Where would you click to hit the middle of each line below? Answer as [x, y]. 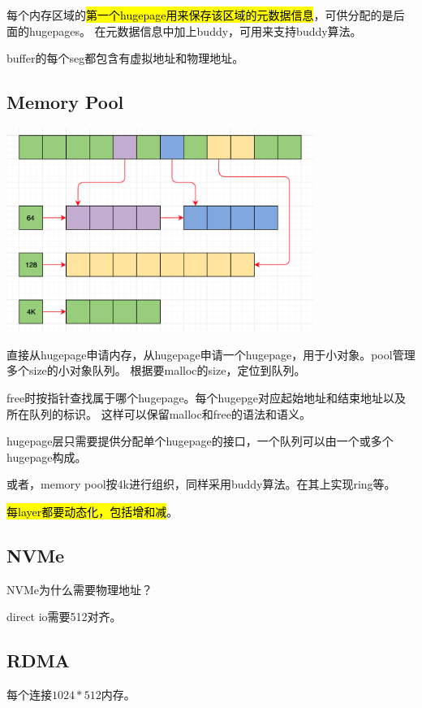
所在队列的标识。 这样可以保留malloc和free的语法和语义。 [159, 413]
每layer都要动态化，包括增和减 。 [93, 511]
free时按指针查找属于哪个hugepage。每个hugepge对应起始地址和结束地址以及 [206, 397]
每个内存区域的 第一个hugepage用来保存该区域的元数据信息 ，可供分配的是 [200, 15]
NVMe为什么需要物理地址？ [80, 589]
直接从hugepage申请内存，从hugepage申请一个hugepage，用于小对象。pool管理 [211, 354]
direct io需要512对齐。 [64, 617]
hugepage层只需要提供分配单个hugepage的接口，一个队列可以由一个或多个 [200, 441]
